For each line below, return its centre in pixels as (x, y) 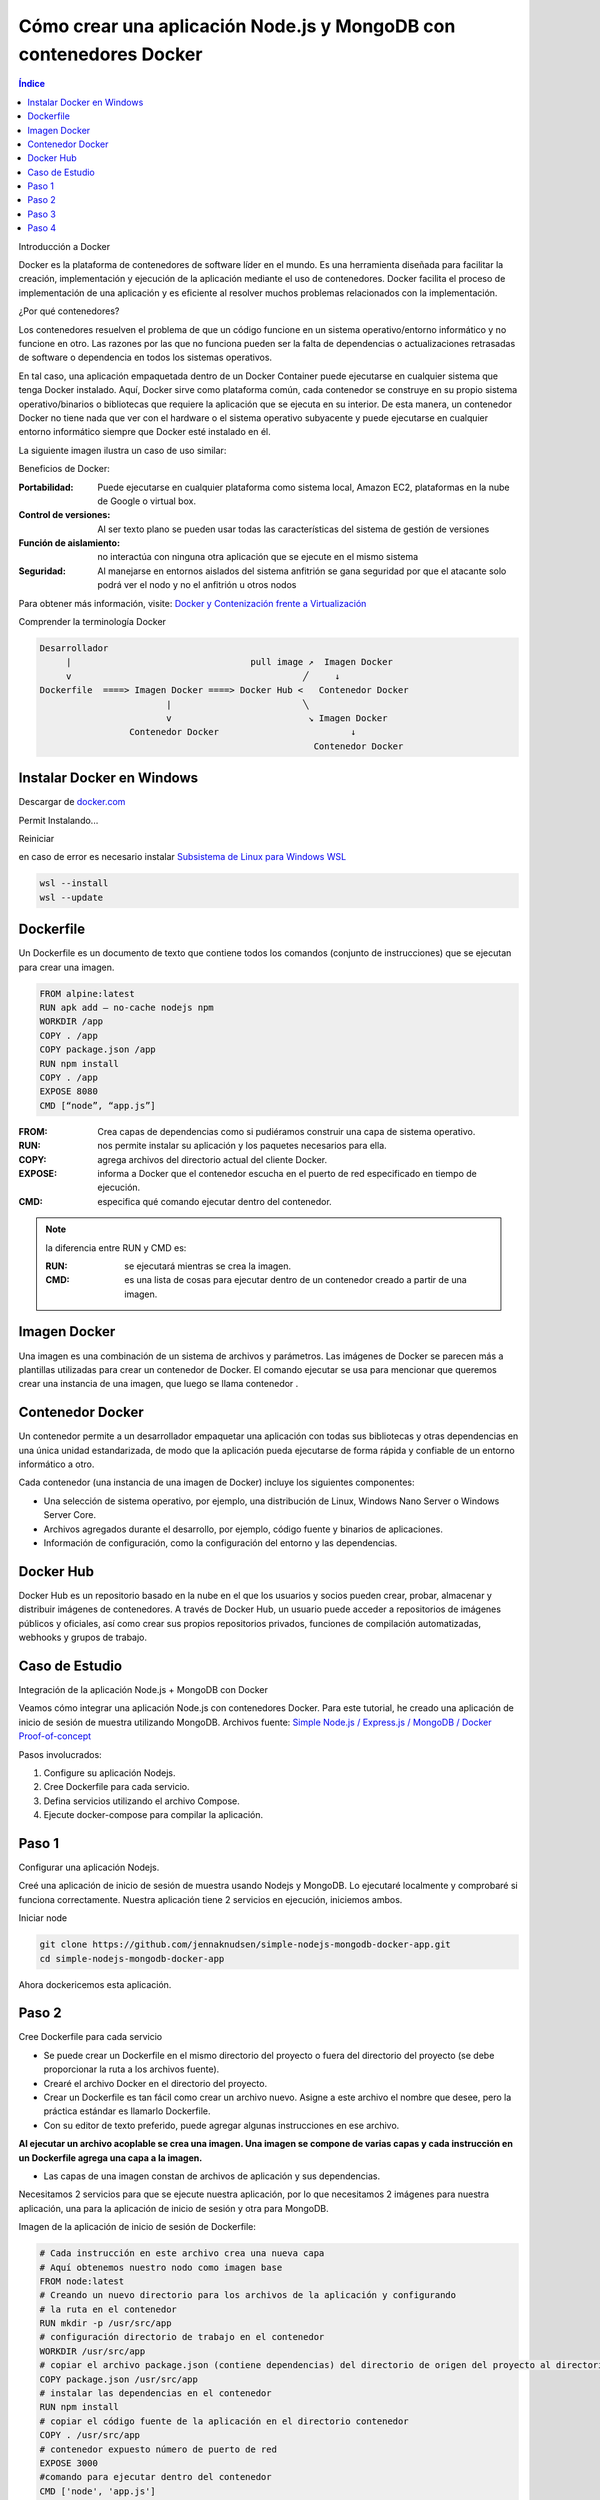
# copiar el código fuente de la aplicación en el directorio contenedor (224, 2421)
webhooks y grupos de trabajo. (83, 1637)
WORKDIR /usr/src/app (92, 2351)
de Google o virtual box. (147, 501)
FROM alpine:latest (87, 993)
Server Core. (70, 1515)
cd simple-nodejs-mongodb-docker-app (132, 1958)
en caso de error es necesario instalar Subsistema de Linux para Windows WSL (182, 857)
